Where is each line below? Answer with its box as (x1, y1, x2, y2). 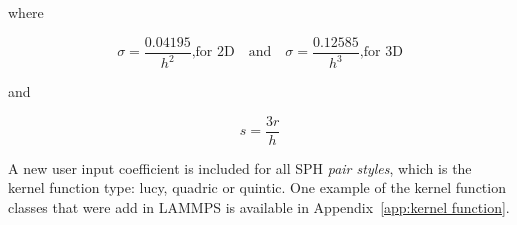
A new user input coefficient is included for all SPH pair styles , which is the (8, 157, 472, 178)
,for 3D (359, 45, 403, 60)
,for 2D (191, 45, 235, 60)
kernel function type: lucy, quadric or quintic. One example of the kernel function (8, 177, 506, 198)
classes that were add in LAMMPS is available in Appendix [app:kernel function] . (8, 196, 510, 217)
